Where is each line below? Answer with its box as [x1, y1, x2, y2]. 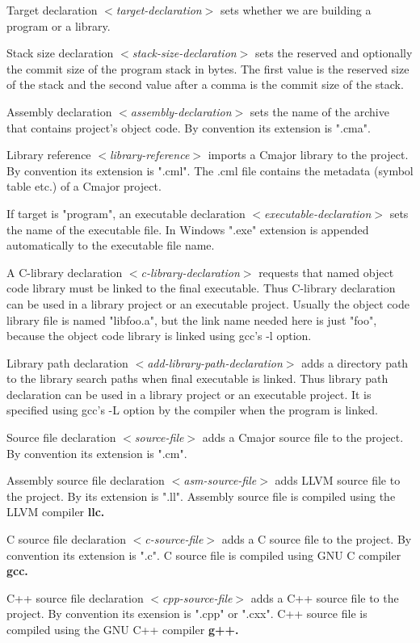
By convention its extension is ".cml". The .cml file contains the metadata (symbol [6, 162, 414, 179]
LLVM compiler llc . [6, 503, 105, 520]
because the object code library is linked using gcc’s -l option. [6, 327, 312, 344]
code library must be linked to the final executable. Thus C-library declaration [6, 279, 396, 296]
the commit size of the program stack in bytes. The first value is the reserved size [6, 60, 409, 77]
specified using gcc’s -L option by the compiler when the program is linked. [6, 401, 378, 418]
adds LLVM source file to [275, 472, 401, 489]
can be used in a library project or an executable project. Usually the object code [6, 295, 409, 312]
